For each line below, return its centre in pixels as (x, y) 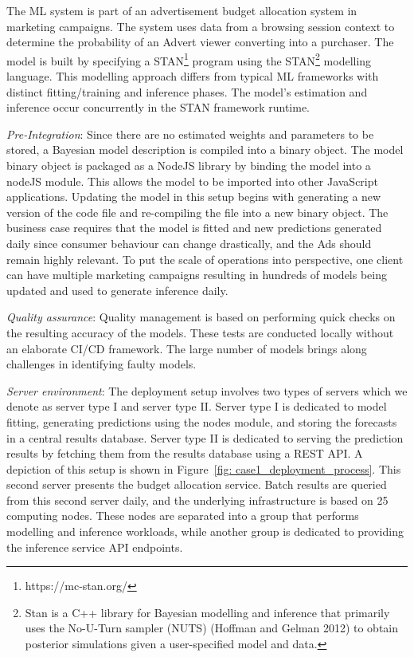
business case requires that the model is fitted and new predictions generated (194, 228)
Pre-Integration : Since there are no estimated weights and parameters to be (190, 134)
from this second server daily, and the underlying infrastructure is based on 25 (197, 500)
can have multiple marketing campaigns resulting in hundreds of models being (197, 275)
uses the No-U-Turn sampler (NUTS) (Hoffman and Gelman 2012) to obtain (212, 628)
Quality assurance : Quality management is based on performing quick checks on (201, 317)
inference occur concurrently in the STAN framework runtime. (158, 107)
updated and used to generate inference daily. (117, 290)
